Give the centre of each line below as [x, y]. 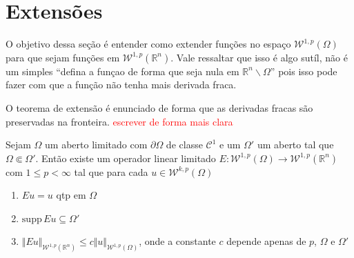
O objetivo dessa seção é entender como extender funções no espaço [148, 44]
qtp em [71, 195]
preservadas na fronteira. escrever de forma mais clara [119, 121]
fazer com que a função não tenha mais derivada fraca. [121, 85]
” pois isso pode [304, 71]
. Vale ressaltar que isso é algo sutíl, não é [259, 57]
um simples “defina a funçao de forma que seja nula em [122, 71]
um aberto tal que [295, 145]
